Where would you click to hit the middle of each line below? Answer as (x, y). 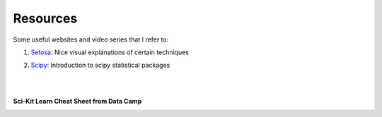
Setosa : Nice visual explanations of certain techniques (110, 52)
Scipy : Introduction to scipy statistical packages (100, 65)
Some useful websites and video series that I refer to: (91, 39)
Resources (45, 18)
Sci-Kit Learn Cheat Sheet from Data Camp (77, 101)
